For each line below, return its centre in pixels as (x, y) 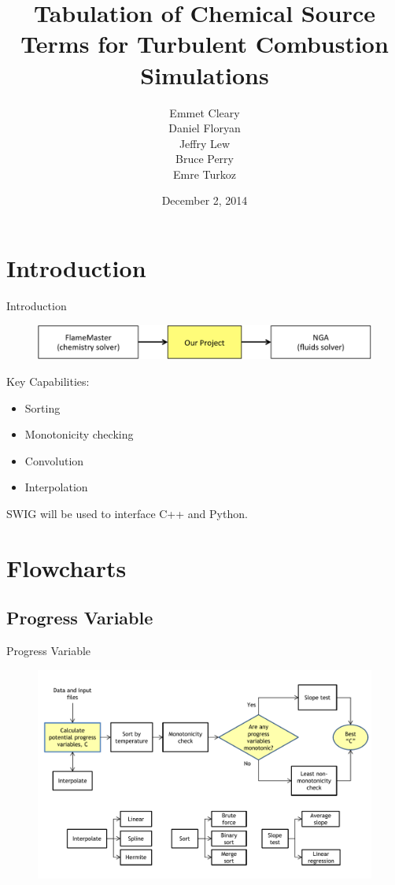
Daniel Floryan (205, 128)
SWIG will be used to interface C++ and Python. (127, 514)
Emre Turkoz (205, 174)
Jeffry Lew (205, 143)
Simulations (205, 74)
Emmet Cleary (205, 112)
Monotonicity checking (79, 434)
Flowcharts (66, 567)
